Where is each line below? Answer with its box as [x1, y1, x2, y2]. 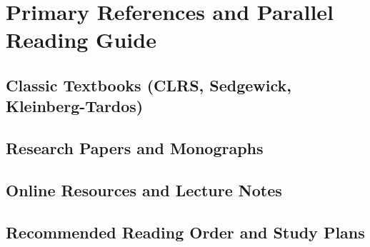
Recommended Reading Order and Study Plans [6, 221, 365, 243]
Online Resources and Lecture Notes [6, 178, 282, 201]
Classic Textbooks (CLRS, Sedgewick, [6, 74, 292, 96]
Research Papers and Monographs [6, 137, 264, 159]
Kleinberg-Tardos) [6, 95, 144, 117]
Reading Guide [6, 25, 156, 54]
